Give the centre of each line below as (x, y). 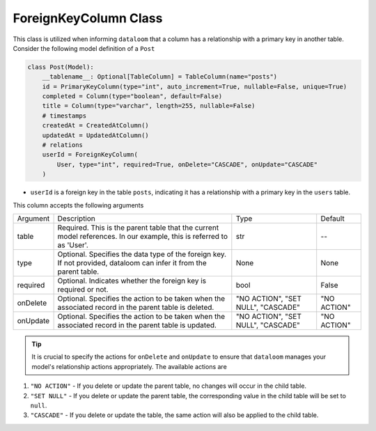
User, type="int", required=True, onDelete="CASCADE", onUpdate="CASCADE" (187, 164)
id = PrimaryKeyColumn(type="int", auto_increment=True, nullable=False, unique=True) (195, 86)
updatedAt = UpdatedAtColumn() (95, 135)
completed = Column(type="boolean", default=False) (132, 96)
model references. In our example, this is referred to (143, 236)
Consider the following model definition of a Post (84, 48)
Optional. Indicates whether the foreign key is (132, 281)
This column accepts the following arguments (78, 205)
